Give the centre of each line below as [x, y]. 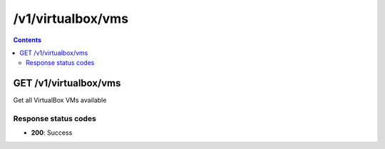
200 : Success [52, 133]
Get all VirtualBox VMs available [60, 101]
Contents [27, 40]
